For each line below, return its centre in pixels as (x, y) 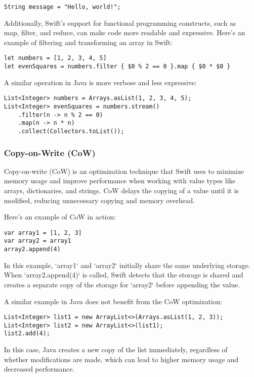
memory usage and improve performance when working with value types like (120, 181)
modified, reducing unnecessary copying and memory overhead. (100, 200)
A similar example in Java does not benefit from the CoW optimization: (113, 301)
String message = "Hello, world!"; (63, 7)
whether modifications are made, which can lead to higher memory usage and (121, 359)
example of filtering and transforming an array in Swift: (88, 42)
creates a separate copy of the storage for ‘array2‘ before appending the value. (122, 284)
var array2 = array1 (38, 241)
